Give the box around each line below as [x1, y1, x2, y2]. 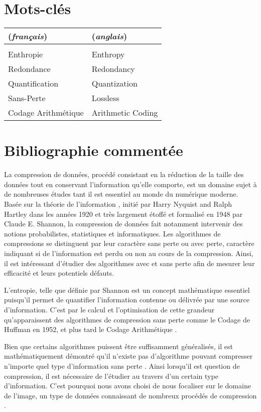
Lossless [91, 92, 119, 104]
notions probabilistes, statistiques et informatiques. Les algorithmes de [4, 228, 221, 238]
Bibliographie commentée [4, 140, 183, 160]
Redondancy [91, 63, 135, 75]
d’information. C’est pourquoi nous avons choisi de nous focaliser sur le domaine [4, 380, 251, 391]
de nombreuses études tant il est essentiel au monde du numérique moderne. [4, 189, 238, 199]
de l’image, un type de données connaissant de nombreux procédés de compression [4, 390, 257, 400]
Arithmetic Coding [91, 107, 158, 119]
